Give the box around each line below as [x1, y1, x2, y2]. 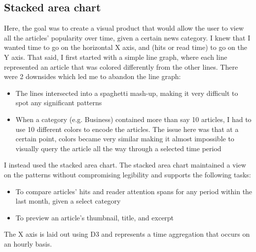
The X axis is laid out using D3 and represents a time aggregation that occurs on [4, 229, 250, 239]
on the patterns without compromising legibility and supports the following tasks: [4, 169, 251, 179]
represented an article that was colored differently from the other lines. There [4, 61, 238, 72]
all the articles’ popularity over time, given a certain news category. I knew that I [4, 32, 251, 42]
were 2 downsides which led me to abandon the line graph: [4, 71, 181, 82]
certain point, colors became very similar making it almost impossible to [15, 133, 234, 144]
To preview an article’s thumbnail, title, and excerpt [15, 212, 174, 222]
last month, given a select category [15, 196, 121, 206]
